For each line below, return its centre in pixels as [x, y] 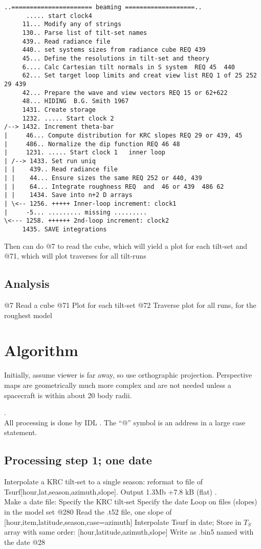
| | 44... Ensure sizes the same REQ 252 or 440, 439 [103, 178]
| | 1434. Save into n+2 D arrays [68, 195]
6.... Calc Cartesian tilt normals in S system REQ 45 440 [129, 67]
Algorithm [41, 350]
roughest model [28, 315]
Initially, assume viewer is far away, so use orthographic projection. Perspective [128, 375]
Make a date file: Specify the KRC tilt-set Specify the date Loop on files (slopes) [131, 502]
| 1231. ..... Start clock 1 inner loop [85, 153]
